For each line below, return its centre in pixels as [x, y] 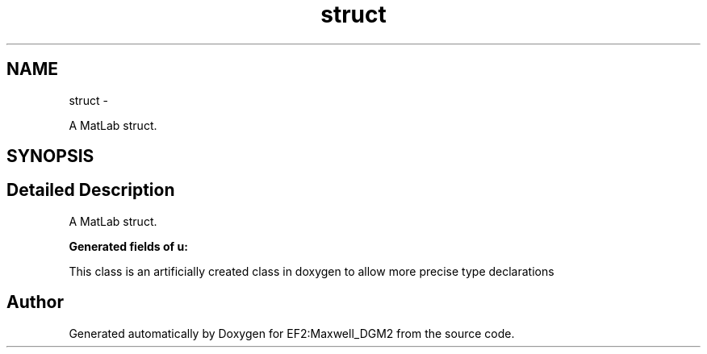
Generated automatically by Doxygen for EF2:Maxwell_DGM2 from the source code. [292, 333]
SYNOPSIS [50, 156]
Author [35, 302]
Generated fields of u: [128, 246]
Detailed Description [91, 190]
